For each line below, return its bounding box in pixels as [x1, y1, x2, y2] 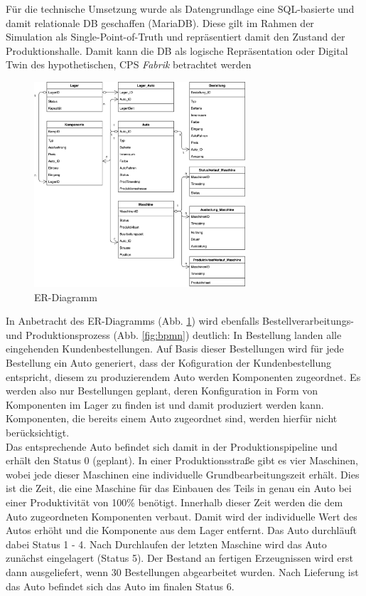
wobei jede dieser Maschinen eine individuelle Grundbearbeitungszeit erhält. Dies [6, 466, 360, 481]
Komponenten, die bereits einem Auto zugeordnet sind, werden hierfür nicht [6, 411, 338, 426]
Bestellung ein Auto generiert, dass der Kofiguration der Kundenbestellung [6, 355, 332, 370]
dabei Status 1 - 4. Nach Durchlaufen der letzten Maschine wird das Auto [6, 536, 327, 551]
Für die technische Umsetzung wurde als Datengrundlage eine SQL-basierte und [6, 1, 355, 16]
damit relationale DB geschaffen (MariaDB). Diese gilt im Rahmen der [6, 15, 314, 30]
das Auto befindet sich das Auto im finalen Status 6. [6, 578, 235, 593]
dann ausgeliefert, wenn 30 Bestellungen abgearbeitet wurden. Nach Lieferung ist [6, 564, 359, 579]
